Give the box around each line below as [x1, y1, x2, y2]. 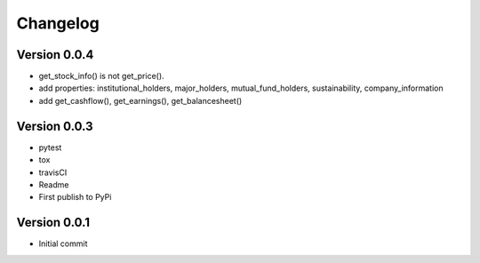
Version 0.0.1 [16, 215, 91, 230]
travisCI [38, 167, 68, 178]
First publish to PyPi [38, 192, 112, 203]
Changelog [16, 13, 100, 33]
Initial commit [38, 238, 88, 249]
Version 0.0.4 [16, 47, 94, 62]
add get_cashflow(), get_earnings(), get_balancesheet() [38, 95, 243, 106]
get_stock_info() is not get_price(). [38, 71, 164, 82]
